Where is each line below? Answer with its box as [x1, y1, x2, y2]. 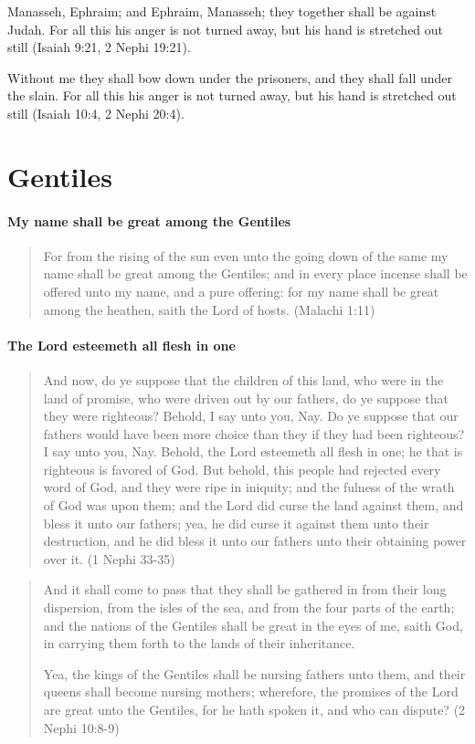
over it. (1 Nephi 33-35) [43, 549, 175, 568]
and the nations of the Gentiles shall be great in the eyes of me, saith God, [43, 615, 463, 634]
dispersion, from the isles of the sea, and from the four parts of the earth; [43, 598, 455, 617]
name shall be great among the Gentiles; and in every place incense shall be [43, 264, 468, 283]
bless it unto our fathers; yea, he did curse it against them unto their [43, 513, 429, 532]
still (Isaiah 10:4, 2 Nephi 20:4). [7, 103, 185, 122]
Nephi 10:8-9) [43, 718, 120, 737]
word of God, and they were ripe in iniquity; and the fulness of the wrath [43, 477, 455, 497]
